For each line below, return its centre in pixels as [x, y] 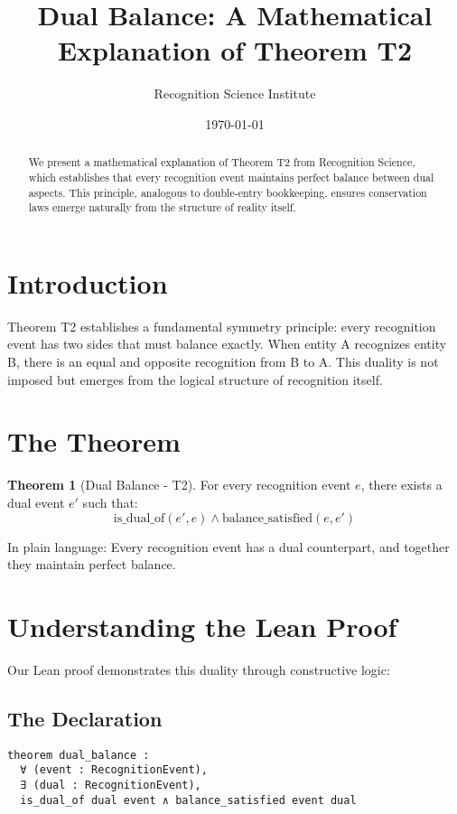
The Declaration [85, 718]
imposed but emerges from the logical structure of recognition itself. [195, 379]
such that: [110, 502]
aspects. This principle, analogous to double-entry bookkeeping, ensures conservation [228, 192]
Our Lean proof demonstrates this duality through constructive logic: [199, 669]
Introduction [88, 282]
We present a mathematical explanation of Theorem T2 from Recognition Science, [222, 162]
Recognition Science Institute [235, 94]
